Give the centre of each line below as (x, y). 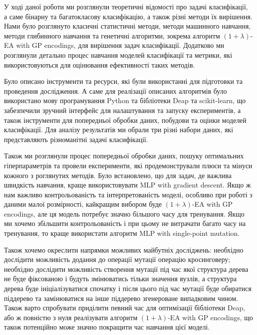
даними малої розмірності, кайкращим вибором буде (83, 204)
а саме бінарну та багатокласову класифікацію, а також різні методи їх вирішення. (128, 16)
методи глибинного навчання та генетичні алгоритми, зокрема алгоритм (112, 35)
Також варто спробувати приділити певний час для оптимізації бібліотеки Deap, (125, 308)
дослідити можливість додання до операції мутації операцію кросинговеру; (117, 259)
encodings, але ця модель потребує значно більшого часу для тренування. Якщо (124, 213)
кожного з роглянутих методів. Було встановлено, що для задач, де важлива (118, 175)
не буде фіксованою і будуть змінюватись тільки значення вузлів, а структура (120, 279)
